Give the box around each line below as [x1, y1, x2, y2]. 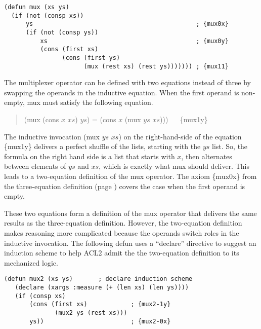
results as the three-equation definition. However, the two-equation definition [4, 217, 242, 228]
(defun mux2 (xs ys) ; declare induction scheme [4, 275, 193, 283]
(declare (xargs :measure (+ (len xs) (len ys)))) [15, 284, 189, 291]
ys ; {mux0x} [25, 20, 229, 28]
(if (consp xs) [15, 292, 66, 300]
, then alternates [181, 151, 232, 161]
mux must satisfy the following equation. [27, 97, 153, 107]
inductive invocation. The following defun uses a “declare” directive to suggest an [4, 237, 256, 248]
